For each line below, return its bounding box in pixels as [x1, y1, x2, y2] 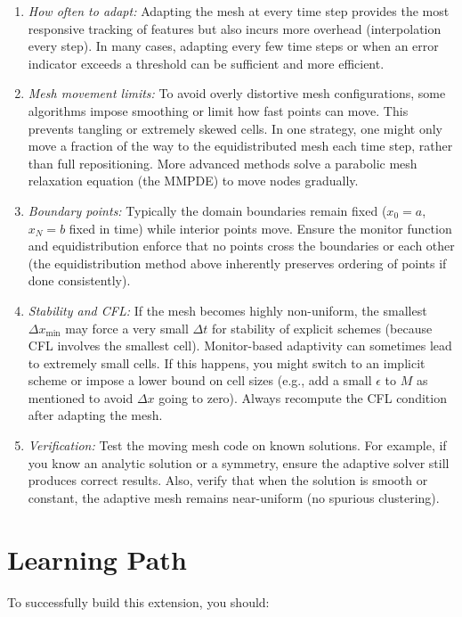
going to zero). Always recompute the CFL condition [158, 388, 447, 407]
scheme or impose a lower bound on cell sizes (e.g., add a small [28, 371, 372, 390]
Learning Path [7, 540, 187, 577]
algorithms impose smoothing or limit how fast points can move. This [28, 101, 409, 119]
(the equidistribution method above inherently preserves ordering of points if [28, 253, 447, 272]
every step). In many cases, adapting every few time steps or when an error [28, 37, 439, 55]
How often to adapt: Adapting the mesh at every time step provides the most [28, 2, 450, 20]
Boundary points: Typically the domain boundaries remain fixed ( [28, 201, 387, 219]
